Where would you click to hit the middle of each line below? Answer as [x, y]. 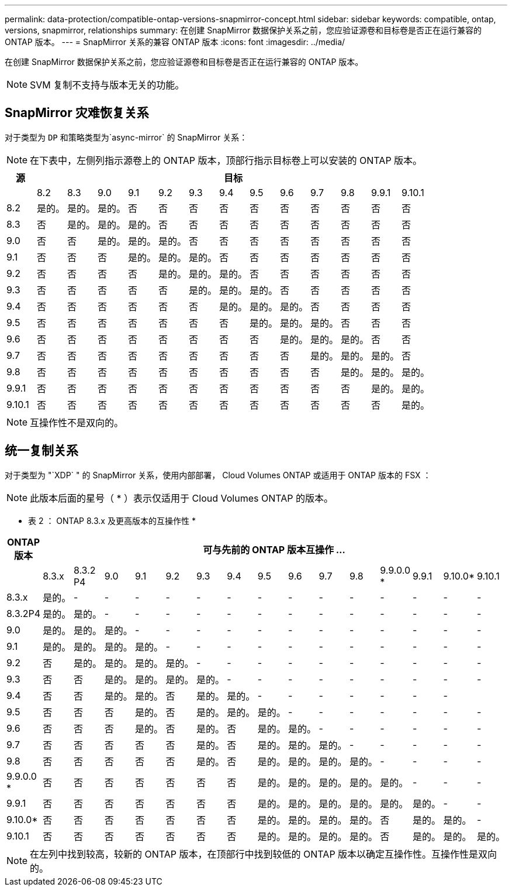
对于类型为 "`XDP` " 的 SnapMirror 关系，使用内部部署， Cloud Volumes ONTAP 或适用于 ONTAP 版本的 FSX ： [218, 475]
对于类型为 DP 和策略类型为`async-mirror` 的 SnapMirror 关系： [126, 137]
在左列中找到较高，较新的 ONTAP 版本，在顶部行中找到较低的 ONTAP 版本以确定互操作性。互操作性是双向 [264, 854]
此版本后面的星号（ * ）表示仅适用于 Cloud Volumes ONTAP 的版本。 [181, 498]
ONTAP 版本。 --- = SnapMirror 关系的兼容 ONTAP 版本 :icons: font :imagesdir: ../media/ [175, 42]
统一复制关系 [41, 451]
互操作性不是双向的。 [77, 422]
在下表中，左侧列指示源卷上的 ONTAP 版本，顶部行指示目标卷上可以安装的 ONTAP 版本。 [226, 160]
